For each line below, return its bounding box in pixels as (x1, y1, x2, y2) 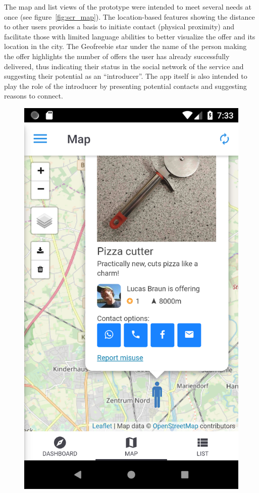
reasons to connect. (4, 90, 63, 101)
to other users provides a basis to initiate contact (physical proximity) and (4, 21, 235, 32)
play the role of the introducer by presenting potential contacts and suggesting (4, 80, 247, 91)
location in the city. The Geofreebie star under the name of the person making (4, 41, 247, 52)
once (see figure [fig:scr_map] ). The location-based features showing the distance (4, 11, 255, 22)
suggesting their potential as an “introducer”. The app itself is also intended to (4, 71, 247, 81)
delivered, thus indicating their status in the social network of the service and (4, 61, 244, 71)
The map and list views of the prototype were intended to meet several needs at (4, 2, 251, 12)
